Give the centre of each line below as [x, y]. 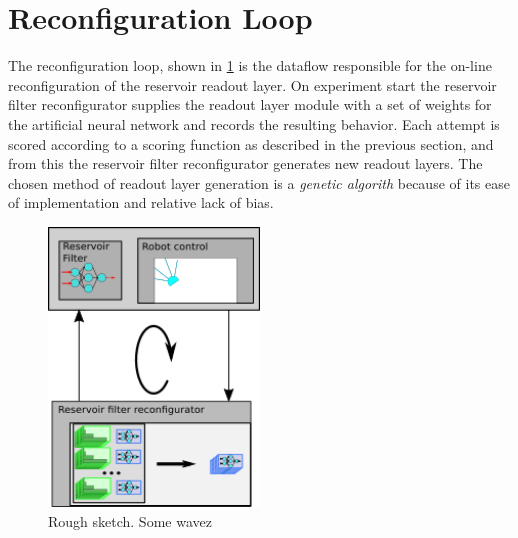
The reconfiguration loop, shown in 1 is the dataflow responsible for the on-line [250, 65]
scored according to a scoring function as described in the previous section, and [251, 143]
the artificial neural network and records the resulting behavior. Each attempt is [254, 123]
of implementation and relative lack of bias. [141, 202]
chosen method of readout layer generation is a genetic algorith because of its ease [259, 182]
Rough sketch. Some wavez [130, 521]
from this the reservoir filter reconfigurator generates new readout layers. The [245, 163]
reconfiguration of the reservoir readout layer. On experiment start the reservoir [252, 84]
